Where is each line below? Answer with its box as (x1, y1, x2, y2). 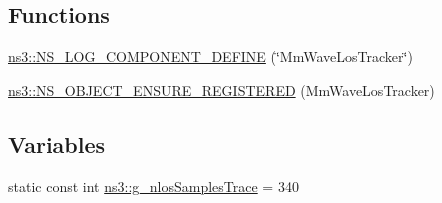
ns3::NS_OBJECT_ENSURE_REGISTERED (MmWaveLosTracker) (8, 79, 435, 100)
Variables (8, 128, 106, 159)
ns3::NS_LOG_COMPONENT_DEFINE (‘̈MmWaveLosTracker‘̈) (8, 46, 413, 67)
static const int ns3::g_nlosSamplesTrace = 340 (8, 175, 299, 196)
